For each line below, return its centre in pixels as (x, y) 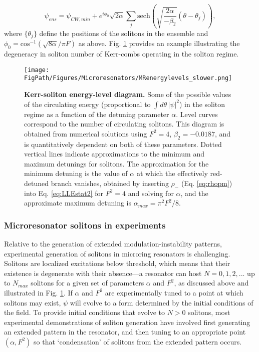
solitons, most (209, 312)
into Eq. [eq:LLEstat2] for (64, 193)
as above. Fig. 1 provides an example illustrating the (159, 43)
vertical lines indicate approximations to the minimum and (114, 154)
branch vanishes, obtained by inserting (110, 183)
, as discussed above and (211, 283)
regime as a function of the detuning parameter (97, 114)
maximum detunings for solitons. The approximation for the (116, 163)
